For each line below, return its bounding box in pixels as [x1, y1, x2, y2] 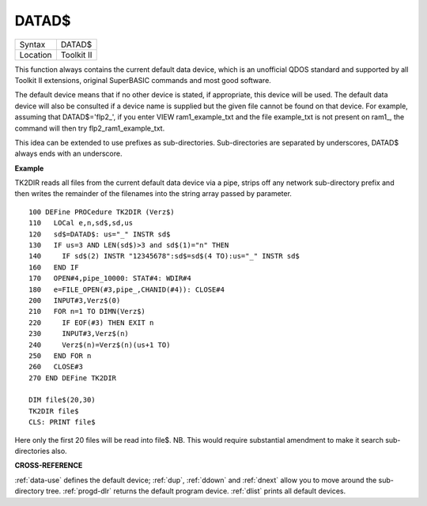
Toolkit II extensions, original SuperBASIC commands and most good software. [14, 75, 272, 85]
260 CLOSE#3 [28, 362, 83, 372]
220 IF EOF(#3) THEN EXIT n [28, 318, 154, 327]
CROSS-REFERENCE [14, 461, 83, 470]
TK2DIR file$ [28, 406, 79, 415]
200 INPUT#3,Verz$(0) [28, 296, 121, 304]
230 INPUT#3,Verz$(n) [28, 329, 130, 338]
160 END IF [28, 262, 79, 272]
